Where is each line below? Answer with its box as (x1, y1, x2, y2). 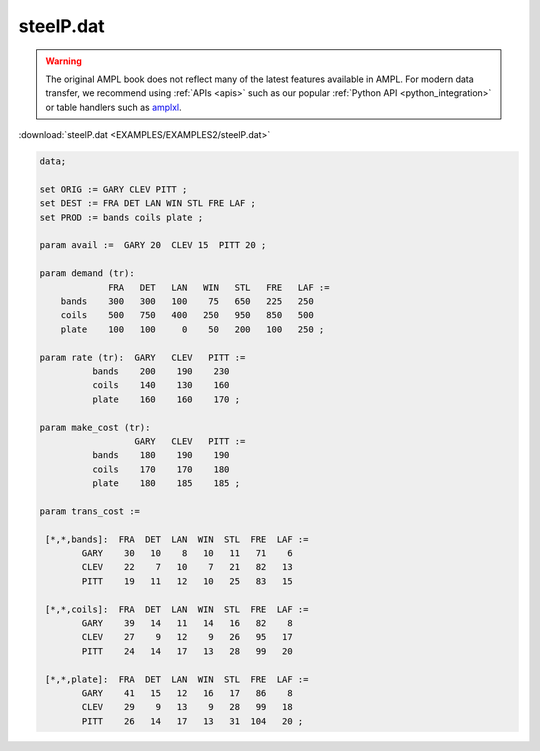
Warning (45, 55, 82, 67)
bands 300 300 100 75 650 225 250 (60, 296, 314, 307)
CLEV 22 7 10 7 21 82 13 (81, 561, 294, 573)
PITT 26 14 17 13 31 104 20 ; (81, 715, 304, 727)
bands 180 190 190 (91, 450, 230, 461)
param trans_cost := (39, 505, 140, 517)
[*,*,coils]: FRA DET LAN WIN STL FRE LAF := (45, 603, 309, 615)
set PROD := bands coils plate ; (39, 211, 204, 223)
